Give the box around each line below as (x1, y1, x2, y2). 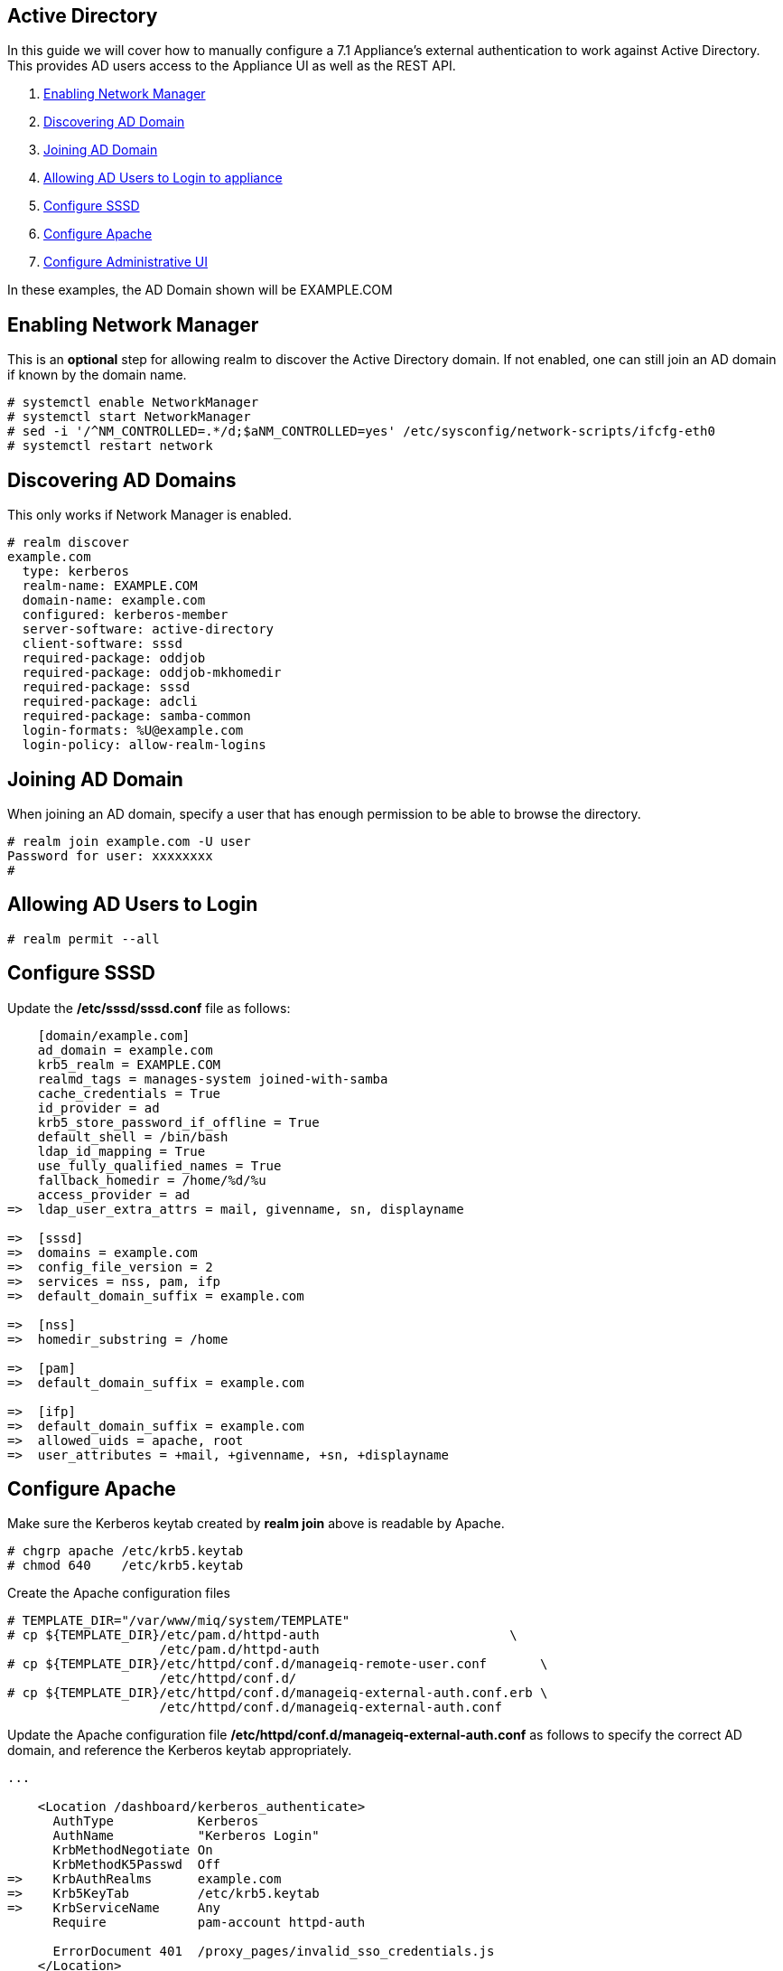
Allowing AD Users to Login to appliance (43, 170, 283, 186)
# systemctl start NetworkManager (7, 409, 251, 425)
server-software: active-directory (22, 622, 275, 637)
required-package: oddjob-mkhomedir (22, 665, 282, 680)
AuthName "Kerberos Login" (52, 1828, 320, 1844)
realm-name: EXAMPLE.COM (22, 578, 198, 594)
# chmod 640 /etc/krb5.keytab (7, 1558, 244, 1573)
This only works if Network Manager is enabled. (7, 507, 293, 523)
